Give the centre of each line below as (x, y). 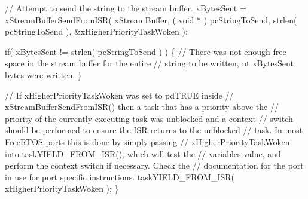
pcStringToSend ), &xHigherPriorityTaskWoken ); (96, 31)
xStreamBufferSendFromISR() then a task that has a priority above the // (142, 107)
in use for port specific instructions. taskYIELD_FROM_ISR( (120, 177)
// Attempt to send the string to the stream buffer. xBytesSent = (126, 8)
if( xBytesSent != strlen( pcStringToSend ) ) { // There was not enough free (146, 51)
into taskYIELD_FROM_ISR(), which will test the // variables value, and (143, 153)
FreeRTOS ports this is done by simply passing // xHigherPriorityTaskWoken (147, 141)
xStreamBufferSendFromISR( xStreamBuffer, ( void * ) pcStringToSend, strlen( (151, 19)
